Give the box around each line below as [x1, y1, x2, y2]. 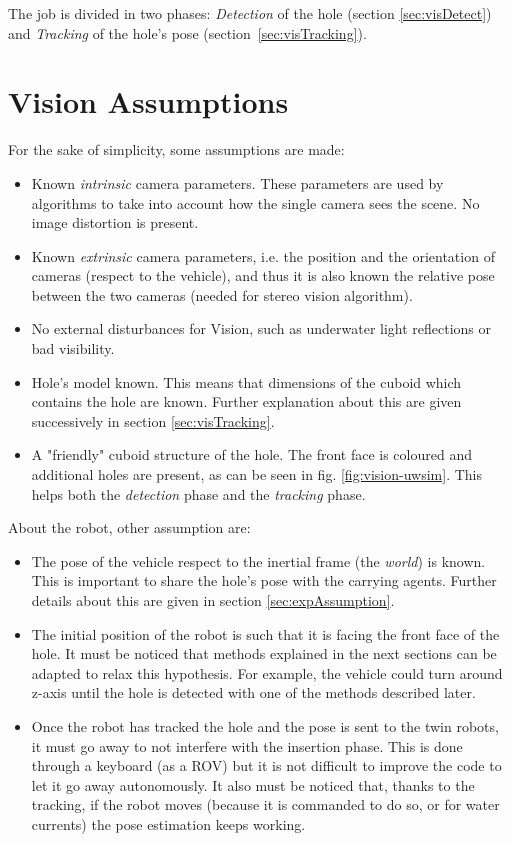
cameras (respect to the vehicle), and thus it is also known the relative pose [31, 265, 495, 286]
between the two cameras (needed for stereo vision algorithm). [31, 284, 413, 305]
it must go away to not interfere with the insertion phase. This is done [31, 735, 463, 756]
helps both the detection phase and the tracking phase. [31, 483, 366, 504]
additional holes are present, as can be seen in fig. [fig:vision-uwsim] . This [31, 464, 482, 485]
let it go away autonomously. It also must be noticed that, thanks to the [31, 774, 475, 795]
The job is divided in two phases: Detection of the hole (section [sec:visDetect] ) [8, 3, 492, 23]
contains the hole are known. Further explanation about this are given [31, 391, 462, 412]
